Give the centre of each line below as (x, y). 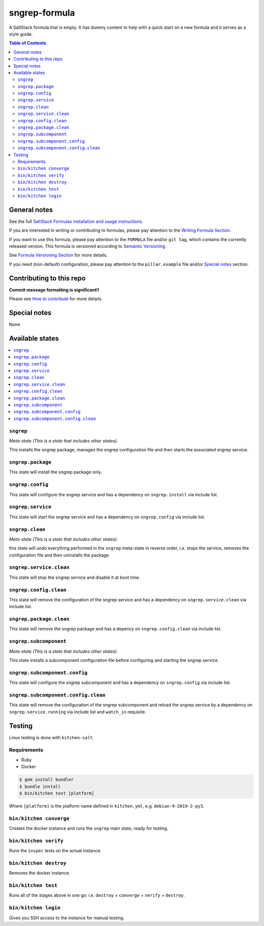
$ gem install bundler (46, 780)
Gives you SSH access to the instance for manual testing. (67, 918)
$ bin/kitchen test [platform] (57, 793)
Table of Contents (28, 43)
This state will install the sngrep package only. (55, 472)
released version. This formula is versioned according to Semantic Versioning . (88, 246)
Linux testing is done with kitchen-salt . (52, 737)
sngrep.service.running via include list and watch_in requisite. (78, 712)
